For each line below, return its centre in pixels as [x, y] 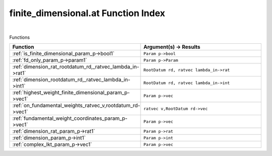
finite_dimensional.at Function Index [87, 13]
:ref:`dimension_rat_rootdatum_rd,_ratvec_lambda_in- [76, 67]
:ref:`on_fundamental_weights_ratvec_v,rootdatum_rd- [76, 106]
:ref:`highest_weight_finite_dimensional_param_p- [71, 93]
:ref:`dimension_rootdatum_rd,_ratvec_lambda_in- [71, 80]
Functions [20, 37]
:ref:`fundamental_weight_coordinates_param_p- [70, 118]
